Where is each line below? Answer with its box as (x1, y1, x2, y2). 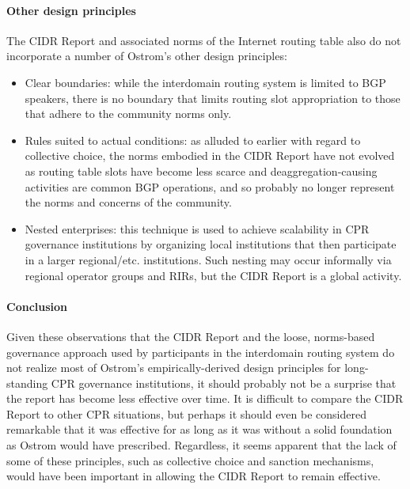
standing (6, 374, 48, 391)
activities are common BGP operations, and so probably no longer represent (25, 178, 395, 195)
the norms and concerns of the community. (25, 194, 232, 210)
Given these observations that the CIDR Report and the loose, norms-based (6, 328, 375, 344)
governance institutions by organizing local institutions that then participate (25, 236, 397, 252)
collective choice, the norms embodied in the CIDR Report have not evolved (25, 147, 395, 164)
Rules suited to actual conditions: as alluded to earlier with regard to (25, 131, 361, 148)
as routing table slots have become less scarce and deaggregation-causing (25, 162, 378, 179)
